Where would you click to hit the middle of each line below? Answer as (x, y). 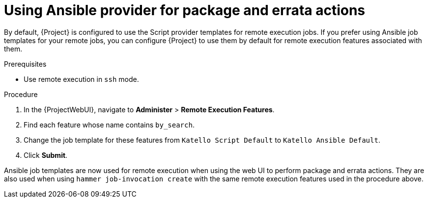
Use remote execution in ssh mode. (81, 79)
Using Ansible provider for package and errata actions (185, 10)
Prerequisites (25, 64)
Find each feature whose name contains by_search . (109, 125)
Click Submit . (46, 155)
